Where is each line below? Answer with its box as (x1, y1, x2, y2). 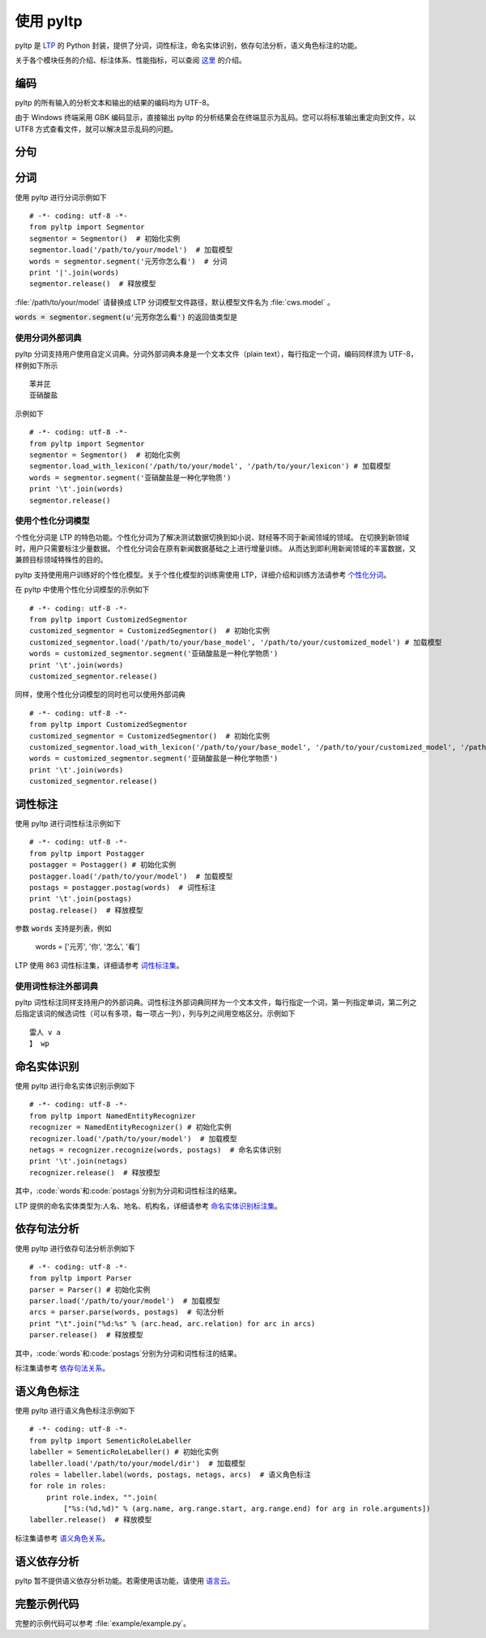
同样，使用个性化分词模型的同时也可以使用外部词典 (15, 690, 185, 699)
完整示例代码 (15, 1597, 79, 1610)
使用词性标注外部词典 (15, 981, 99, 992)
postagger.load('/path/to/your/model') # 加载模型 (29, 871, 233, 881)
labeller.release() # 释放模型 (29, 1516, 152, 1525)
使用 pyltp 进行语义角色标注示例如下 (15, 1405, 135, 1415)
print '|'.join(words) (29, 267, 120, 277)
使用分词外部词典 (15, 332, 82, 344)
